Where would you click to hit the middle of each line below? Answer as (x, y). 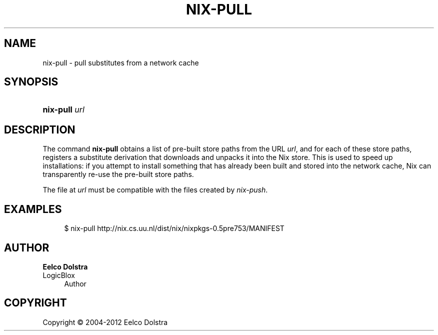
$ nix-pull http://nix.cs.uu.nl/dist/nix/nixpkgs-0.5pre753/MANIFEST (174, 228)
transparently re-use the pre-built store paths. (118, 174)
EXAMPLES (33, 209)
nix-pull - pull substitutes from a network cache (121, 62)
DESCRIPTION (40, 129)
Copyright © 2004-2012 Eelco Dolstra (105, 322)
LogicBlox (59, 275)
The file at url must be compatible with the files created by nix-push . (155, 190)
